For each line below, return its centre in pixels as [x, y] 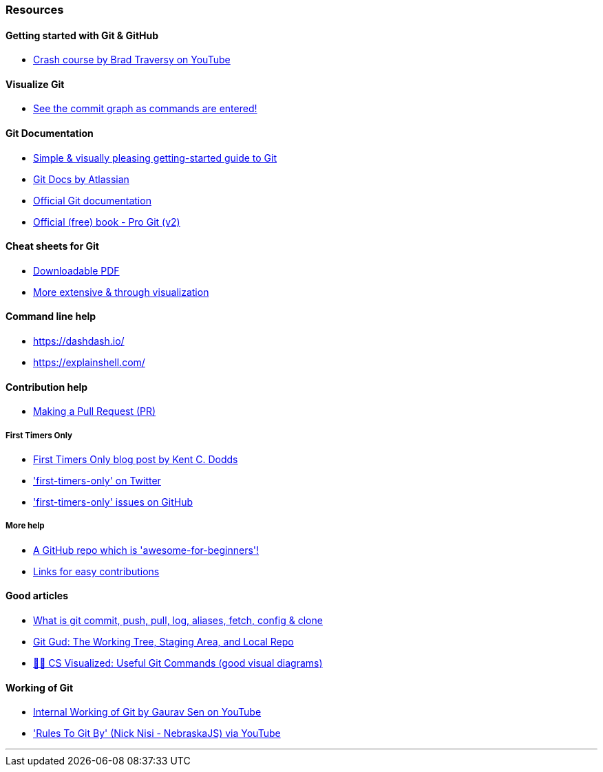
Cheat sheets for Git [52, 246]
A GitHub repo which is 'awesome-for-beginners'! [146, 550]
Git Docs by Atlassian [81, 179]
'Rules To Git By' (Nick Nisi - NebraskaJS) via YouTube [157, 733]
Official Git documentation [92, 200]
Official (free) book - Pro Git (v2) [107, 222]
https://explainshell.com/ [89, 363]
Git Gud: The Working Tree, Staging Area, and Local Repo [163, 642]
